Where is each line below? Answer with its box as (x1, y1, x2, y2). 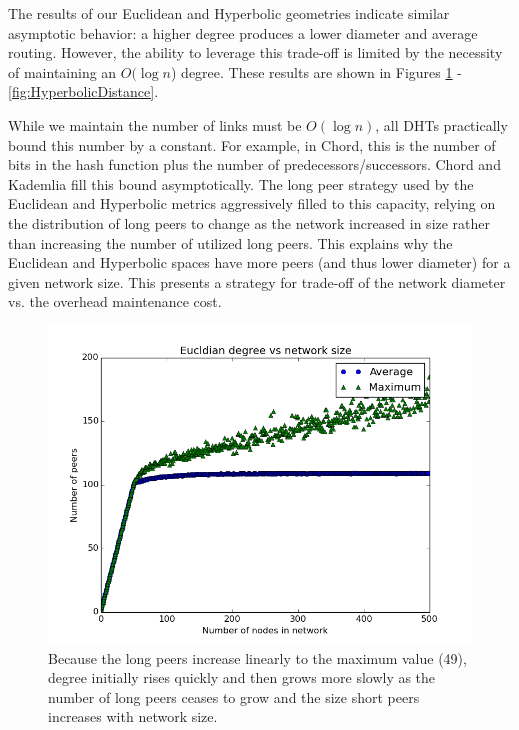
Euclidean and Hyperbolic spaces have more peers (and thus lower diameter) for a (8, 252, 511, 273)
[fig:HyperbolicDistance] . (8, 81, 159, 102)
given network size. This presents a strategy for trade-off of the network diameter (8, 271, 506, 292)
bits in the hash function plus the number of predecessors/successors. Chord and (8, 154, 501, 175)
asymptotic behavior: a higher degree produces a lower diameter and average (8, 22, 478, 43)
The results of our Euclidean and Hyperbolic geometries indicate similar (8, 3, 450, 23)
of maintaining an (8, 61, 117, 82)
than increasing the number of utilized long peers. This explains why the (8, 232, 453, 253)
